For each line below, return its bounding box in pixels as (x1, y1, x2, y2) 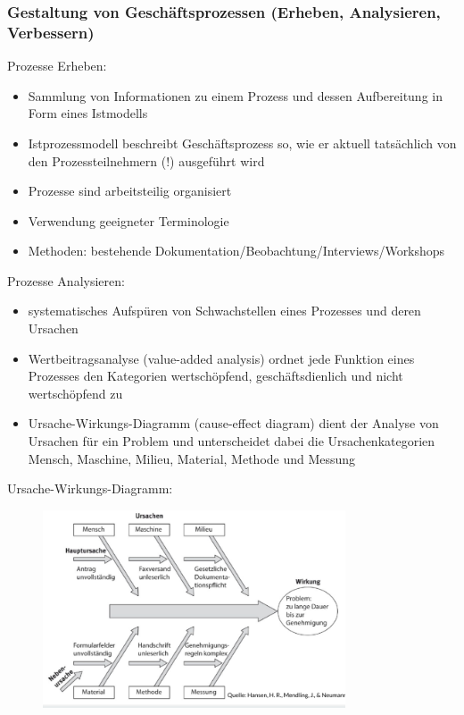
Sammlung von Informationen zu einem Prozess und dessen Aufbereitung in (28, 86, 443, 105)
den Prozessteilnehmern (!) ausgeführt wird (28, 151, 265, 170)
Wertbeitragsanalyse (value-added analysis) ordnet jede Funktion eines (28, 349, 415, 367)
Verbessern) (7, 21, 95, 43)
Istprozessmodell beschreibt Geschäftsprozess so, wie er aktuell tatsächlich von (28, 133, 457, 152)
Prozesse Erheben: (7, 56, 107, 75)
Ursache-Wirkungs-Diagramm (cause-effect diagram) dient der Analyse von (28, 414, 439, 433)
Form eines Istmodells (28, 104, 148, 122)
